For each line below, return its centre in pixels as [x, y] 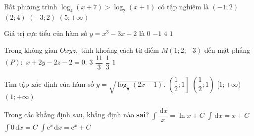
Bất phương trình [31, 6]
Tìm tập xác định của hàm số [49, 84]
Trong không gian [31, 50]
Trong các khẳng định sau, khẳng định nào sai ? [76, 115]
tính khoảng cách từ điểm [120, 50]
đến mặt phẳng [227, 50]
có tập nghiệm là [183, 6]
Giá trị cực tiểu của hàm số [46, 33]
